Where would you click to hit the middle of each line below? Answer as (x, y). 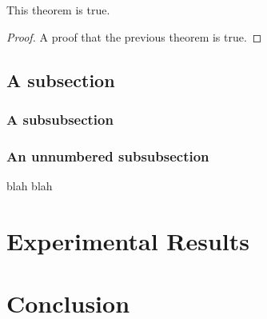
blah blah (30, 186)
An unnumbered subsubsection (108, 156)
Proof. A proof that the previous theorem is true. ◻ (134, 36)
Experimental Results (128, 240)
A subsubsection (60, 119)
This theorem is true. (58, 10)
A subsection (61, 80)
